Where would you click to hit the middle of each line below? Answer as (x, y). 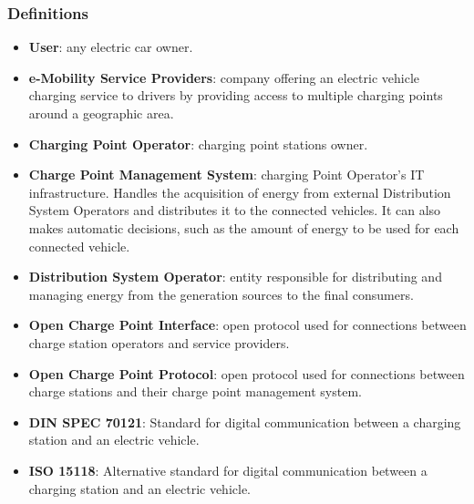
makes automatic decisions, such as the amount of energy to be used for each (244, 227)
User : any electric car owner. (111, 47)
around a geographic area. (101, 113)
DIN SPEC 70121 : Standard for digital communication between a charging (245, 422)
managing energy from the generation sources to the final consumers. (221, 294)
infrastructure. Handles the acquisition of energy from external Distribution (240, 192)
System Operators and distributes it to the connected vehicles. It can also (235, 210)
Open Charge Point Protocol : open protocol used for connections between (247, 373)
